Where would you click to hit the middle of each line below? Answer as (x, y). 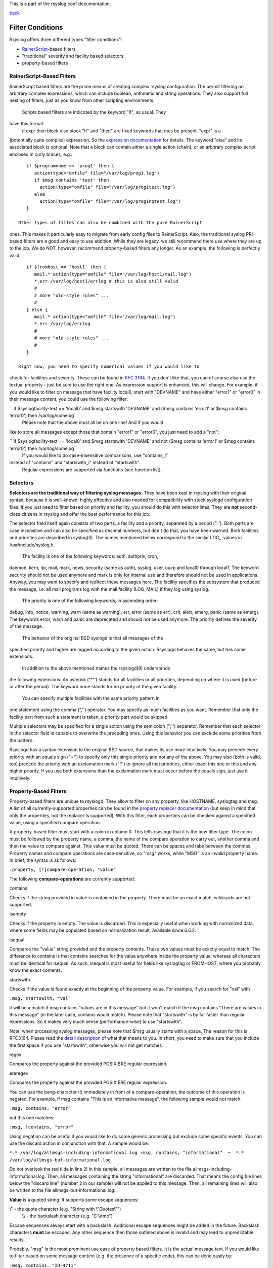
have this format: (27, 124)
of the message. (26, 626)
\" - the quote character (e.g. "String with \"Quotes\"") (65, 1209)
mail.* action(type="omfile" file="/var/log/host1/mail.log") (113, 274)
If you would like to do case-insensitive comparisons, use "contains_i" (95, 455)
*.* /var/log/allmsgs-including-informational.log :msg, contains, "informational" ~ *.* (127, 1153)
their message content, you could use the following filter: (69, 399)
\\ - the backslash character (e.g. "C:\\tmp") (67, 1216)
